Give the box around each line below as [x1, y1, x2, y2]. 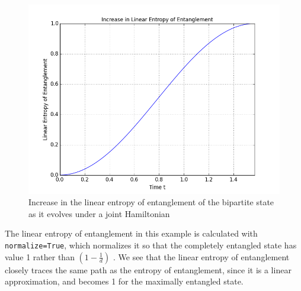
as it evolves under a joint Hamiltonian [28, 207, 170, 219]
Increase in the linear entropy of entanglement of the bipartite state [28, 196, 274, 208]
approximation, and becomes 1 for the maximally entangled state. [5, 275, 244, 287]
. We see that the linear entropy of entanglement [113, 250, 290, 263]
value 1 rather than [5, 250, 75, 263]
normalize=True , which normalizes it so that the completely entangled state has [5, 238, 297, 251]
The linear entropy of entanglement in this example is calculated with [5, 227, 258, 240]
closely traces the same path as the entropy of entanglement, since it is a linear [5, 263, 292, 276]
